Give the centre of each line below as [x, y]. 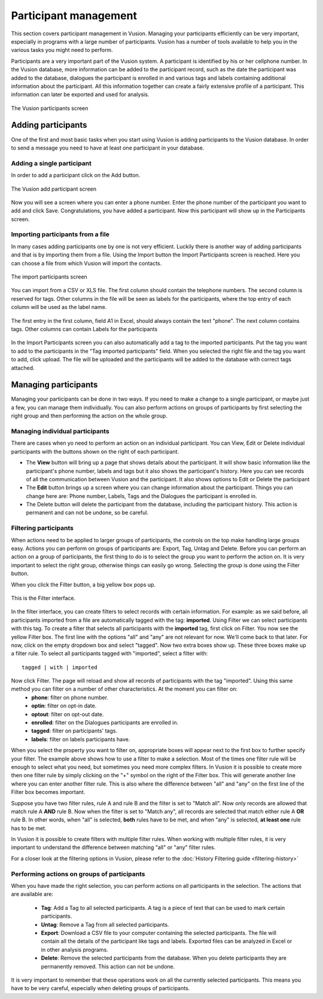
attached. [23, 368]
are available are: [32, 894]
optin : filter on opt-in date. [64, 706]
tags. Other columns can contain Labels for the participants [84, 329]
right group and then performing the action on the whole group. [89, 416]
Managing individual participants [60, 431]
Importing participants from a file [60, 234]
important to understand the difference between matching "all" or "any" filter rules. [113, 847]
